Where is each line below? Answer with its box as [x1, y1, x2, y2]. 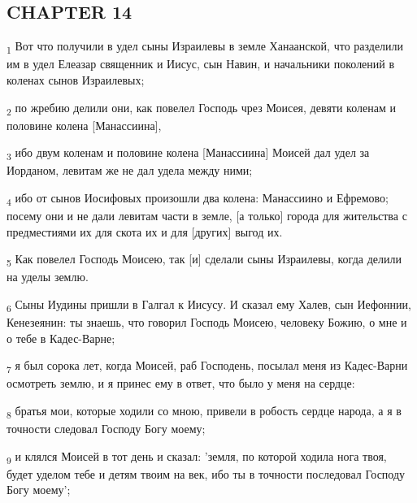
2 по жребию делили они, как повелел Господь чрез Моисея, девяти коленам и [7, 98, 396, 118]
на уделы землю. [7, 268, 89, 285]
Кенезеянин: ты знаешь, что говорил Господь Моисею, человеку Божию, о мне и [7, 314, 407, 331]
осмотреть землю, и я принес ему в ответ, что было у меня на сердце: [7, 375, 355, 392]
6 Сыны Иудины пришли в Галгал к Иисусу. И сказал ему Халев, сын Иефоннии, [7, 295, 411, 314]
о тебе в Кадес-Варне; [7, 329, 115, 346]
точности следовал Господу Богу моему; [7, 420, 206, 437]
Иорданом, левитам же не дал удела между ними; [7, 162, 253, 179]
